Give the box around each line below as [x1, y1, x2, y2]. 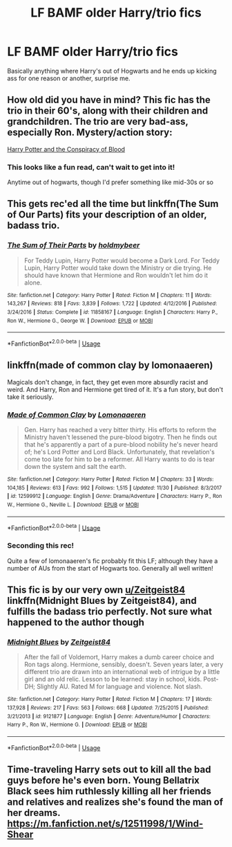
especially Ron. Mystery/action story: [7, 127, 173, 139]
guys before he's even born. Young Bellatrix [7, 774, 200, 787]
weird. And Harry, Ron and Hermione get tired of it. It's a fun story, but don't [7, 385, 224, 393]
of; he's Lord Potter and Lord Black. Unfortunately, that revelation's [23, 448, 215, 456]
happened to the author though [7, 616, 145, 628]
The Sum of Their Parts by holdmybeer [7, 240, 140, 250]
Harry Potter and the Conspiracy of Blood [7, 145, 126, 153]
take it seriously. [7, 393, 54, 401]
